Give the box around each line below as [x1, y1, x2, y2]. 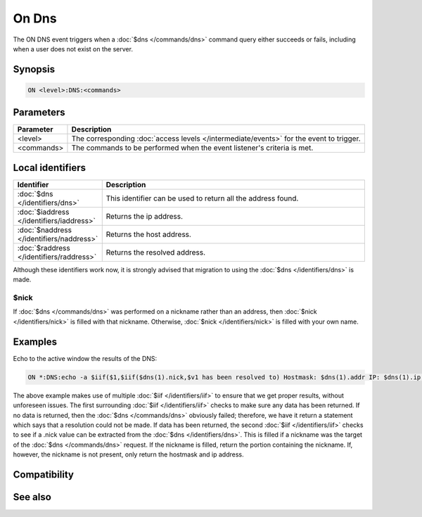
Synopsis [13, 63, 56, 75]
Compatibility [13, 468, 74, 480]
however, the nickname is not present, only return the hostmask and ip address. [13, 450, 244, 459]
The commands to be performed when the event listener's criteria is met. [71, 143, 314, 153]
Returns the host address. [105, 229, 191, 239]
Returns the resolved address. [105, 247, 206, 257]
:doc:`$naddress [17, 225, 72, 235]
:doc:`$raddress [17, 243, 70, 253]
